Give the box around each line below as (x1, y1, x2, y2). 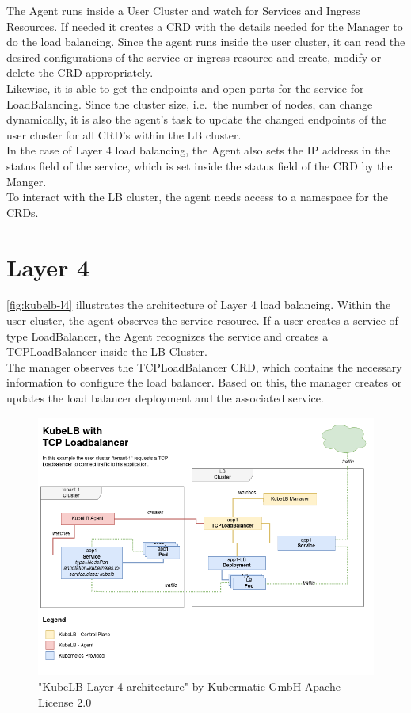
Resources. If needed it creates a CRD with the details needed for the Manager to (6, 17, 403, 34)
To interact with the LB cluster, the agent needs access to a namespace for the (6, 189, 388, 205)
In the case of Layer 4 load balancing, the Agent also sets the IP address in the (6, 142, 390, 158)
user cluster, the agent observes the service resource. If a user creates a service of (6, 312, 398, 329)
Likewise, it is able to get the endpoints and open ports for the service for (6, 79, 364, 96)
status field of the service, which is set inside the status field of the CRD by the (6, 157, 393, 173)
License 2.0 (38, 693, 92, 710)
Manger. (6, 173, 47, 189)
